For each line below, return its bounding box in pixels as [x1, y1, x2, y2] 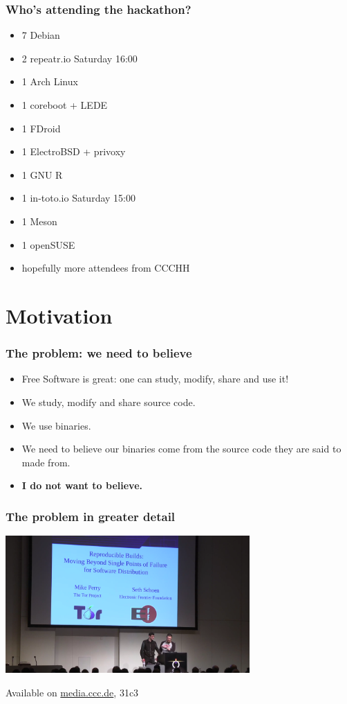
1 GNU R [21, 167, 63, 182]
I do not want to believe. [21, 478, 143, 493]
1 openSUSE [21, 237, 75, 252]
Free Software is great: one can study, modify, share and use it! [21, 371, 289, 386]
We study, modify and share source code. [21, 394, 196, 409]
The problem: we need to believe [6, 344, 192, 362]
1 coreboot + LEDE [21, 98, 108, 112]
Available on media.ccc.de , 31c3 [6, 685, 139, 699]
